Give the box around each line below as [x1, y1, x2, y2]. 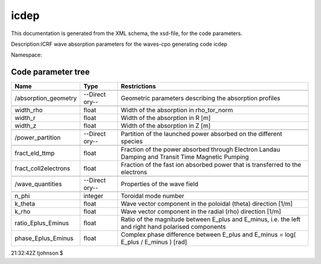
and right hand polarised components [121, 223, 226, 231]
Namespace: [11, 51, 42, 59]
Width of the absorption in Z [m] [121, 122, 211, 130]
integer [83, 192, 103, 200]
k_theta [14, 200, 36, 208]
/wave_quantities [14, 180, 62, 188]
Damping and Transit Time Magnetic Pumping [121, 153, 249, 161]
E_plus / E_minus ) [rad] [121, 238, 187, 246]
